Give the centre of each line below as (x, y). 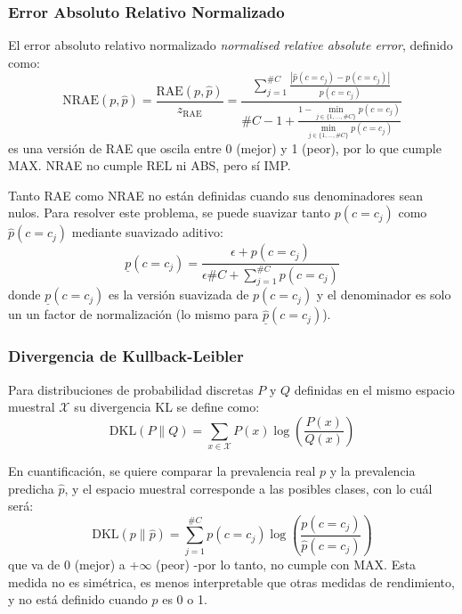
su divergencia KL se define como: (167, 407)
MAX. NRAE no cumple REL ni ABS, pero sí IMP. (150, 165)
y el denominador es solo (384, 295)
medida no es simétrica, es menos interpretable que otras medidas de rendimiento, (231, 581)
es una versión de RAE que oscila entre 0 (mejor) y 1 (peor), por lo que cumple (225, 147)
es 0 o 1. (185, 599)
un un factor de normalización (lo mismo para (134, 314)
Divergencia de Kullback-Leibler (126, 356)
